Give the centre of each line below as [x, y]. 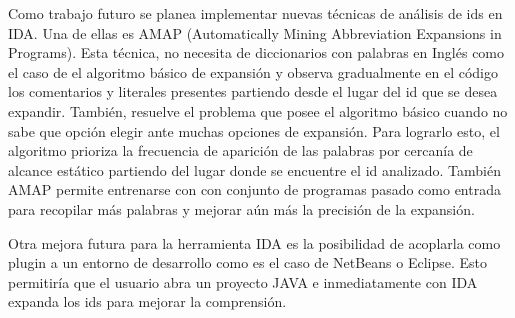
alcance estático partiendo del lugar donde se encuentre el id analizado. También [254, 169]
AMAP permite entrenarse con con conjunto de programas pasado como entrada [254, 189]
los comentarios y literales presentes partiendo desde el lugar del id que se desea [253, 91]
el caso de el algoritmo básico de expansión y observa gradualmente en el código [253, 71]
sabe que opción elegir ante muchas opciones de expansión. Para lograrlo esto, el [254, 130]
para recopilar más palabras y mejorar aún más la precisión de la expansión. [241, 208]
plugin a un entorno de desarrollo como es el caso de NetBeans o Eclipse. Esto [248, 262]
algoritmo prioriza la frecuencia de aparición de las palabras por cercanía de [240, 150]
